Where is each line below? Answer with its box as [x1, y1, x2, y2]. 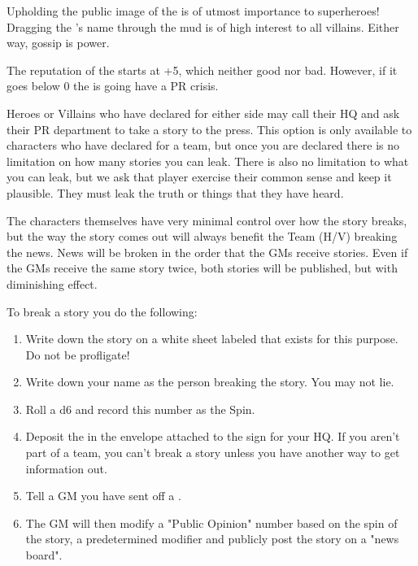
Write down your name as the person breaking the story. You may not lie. [25, 373, 394, 390]
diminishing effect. [7, 275, 98, 292]
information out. [25, 459, 107, 477]
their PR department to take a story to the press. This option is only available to [7, 120, 412, 137]
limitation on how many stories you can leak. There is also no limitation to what [7, 152, 409, 169]
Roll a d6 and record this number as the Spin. [25, 400, 255, 417]
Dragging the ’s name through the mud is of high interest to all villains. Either [7, 18, 399, 35]
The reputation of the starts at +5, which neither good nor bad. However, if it [7, 61, 398, 78]
